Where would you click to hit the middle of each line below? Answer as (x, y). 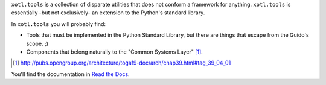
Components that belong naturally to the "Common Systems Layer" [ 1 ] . (115, 52)
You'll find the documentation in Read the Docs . (70, 74)
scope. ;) (37, 43)
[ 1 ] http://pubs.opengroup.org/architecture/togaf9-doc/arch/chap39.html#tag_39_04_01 (122, 63)
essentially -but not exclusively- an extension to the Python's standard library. (108, 13)
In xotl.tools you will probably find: (58, 24)
